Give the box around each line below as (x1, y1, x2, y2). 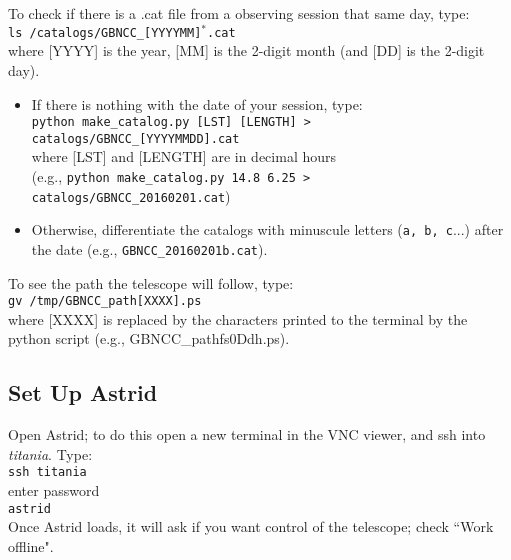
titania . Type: (8, 443, 93, 464)
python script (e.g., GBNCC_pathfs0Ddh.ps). (8, 328, 290, 349)
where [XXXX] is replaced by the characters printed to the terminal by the (8, 308, 468, 329)
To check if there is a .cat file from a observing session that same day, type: (8, 3, 470, 23)
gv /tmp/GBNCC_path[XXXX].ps (8, 294, 202, 309)
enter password (8, 480, 100, 501)
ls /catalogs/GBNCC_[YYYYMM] (8, 25, 202, 40)
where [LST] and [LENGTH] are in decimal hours (31, 146, 337, 167)
